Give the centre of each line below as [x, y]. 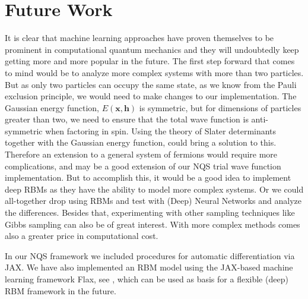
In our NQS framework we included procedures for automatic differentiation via [150, 255]
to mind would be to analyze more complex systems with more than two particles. [154, 72]
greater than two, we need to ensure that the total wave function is [127, 119]
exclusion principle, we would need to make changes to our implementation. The [151, 96]
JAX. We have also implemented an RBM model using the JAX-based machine [149, 267]
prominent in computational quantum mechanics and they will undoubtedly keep [152, 49]
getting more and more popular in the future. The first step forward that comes [150, 61]
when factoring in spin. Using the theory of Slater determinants [161, 130]
